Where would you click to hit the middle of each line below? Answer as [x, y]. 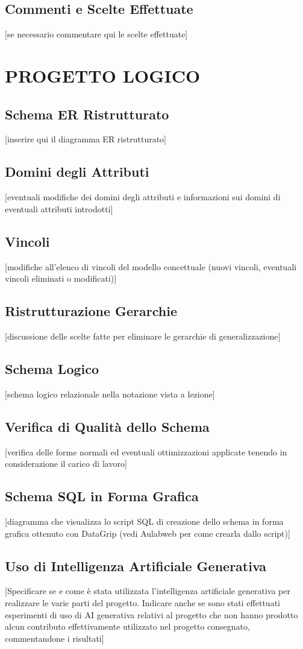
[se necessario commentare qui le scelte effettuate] [96, 34]
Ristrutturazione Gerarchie [91, 311]
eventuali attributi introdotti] [59, 208]
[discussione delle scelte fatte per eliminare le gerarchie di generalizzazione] [143, 336]
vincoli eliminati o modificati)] [61, 278]
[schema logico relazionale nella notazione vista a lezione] [110, 394]
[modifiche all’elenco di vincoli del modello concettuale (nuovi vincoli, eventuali [151, 266]
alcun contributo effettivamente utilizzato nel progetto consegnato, [127, 626]
